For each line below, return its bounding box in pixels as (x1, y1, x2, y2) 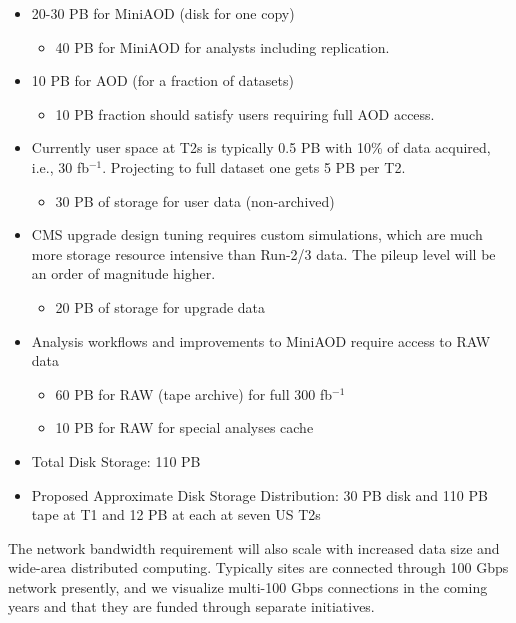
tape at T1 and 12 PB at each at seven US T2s (31, 504, 321, 525)
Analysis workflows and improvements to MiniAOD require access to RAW (31, 330, 491, 351)
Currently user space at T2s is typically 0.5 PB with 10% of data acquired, (31, 137, 491, 158)
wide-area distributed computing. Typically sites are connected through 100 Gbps (8, 557, 509, 578)
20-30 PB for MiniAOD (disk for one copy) (31, 3, 295, 23)
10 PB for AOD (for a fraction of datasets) (31, 70, 294, 91)
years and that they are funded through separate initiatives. (8, 596, 375, 617)
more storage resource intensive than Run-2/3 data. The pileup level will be (31, 243, 496, 264)
